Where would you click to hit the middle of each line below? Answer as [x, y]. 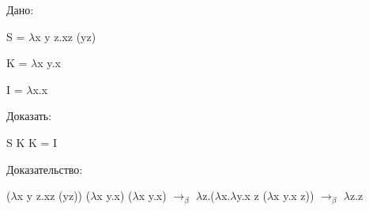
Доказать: [29, 116]
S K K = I [32, 142]
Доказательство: [45, 169]
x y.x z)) [294, 196]
